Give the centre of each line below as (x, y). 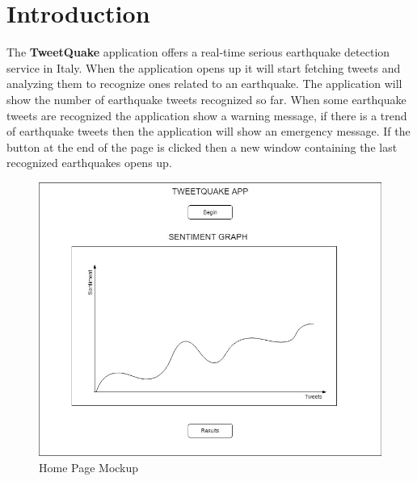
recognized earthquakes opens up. (89, 163)
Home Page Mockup (89, 467)
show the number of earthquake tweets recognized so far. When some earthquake (206, 99)
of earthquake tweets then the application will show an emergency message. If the (208, 131)
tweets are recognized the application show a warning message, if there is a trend (207, 115)
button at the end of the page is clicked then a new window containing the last (202, 146)
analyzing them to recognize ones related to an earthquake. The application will (204, 84)
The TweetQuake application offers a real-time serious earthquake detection (198, 52)
